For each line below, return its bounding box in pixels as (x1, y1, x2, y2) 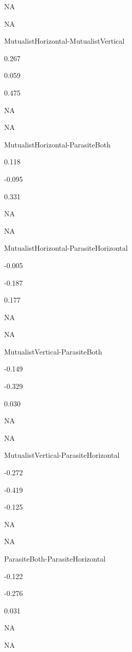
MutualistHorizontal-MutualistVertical (4, 35, 125, 46)
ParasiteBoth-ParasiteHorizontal (4, 553, 106, 564)
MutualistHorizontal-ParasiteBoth (4, 139, 111, 150)
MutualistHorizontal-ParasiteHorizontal (4, 243, 128, 253)
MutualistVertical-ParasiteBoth (4, 346, 102, 357)
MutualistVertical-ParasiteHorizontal (4, 450, 120, 460)
